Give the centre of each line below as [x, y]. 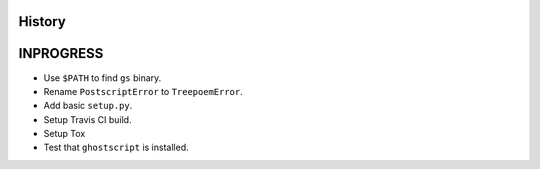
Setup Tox [64, 134]
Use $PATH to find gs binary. [102, 77]
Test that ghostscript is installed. [116, 147]
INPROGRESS [61, 53]
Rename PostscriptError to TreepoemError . [143, 91]
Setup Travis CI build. [87, 119]
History [42, 21]
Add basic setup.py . [88, 106]
